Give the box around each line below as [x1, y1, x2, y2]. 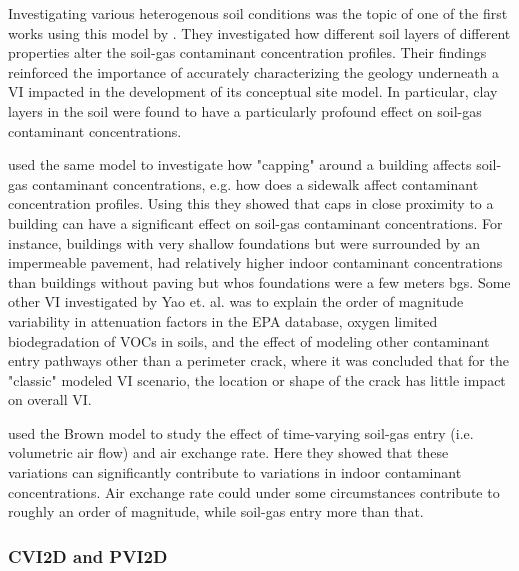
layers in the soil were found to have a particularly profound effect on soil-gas [8, 100, 482, 121]
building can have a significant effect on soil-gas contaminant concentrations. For [8, 212, 503, 233]
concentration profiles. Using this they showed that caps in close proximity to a [8, 193, 494, 214]
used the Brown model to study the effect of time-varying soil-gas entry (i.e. [8, 422, 474, 443]
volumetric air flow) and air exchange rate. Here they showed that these [8, 442, 449, 463]
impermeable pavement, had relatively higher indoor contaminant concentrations [8, 252, 503, 273]
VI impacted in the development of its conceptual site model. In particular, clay [8, 81, 498, 102]
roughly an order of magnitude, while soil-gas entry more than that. [8, 501, 424, 522]
